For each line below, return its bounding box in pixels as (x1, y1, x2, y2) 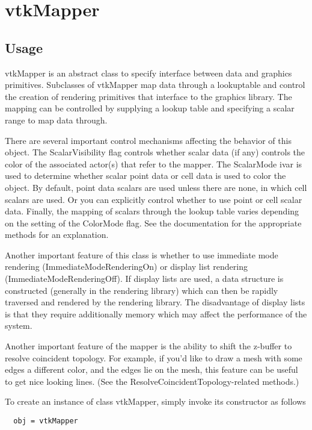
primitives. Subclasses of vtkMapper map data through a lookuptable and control (5, 78, 305, 91)
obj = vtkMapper (13, 417, 78, 426)
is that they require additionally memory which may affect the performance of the (5, 307, 307, 320)
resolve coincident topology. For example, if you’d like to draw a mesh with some (5, 351, 302, 364)
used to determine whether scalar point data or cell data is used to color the (5, 169, 286, 182)
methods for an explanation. (5, 228, 109, 241)
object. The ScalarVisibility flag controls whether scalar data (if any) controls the (5, 146, 305, 158)
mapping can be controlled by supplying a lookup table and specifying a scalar (5, 102, 295, 114)
